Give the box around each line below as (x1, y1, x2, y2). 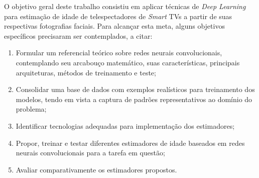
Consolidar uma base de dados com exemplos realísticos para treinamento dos (16, 84, 255, 95)
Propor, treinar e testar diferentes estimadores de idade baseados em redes (16, 137, 245, 148)
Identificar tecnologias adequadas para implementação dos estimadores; (16, 120, 235, 131)
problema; (16, 104, 47, 114)
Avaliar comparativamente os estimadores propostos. (16, 164, 177, 174)
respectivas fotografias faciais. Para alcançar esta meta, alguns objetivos (4, 21, 225, 31)
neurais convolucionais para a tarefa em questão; (16, 147, 165, 158)
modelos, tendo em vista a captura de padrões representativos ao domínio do (16, 94, 252, 104)
